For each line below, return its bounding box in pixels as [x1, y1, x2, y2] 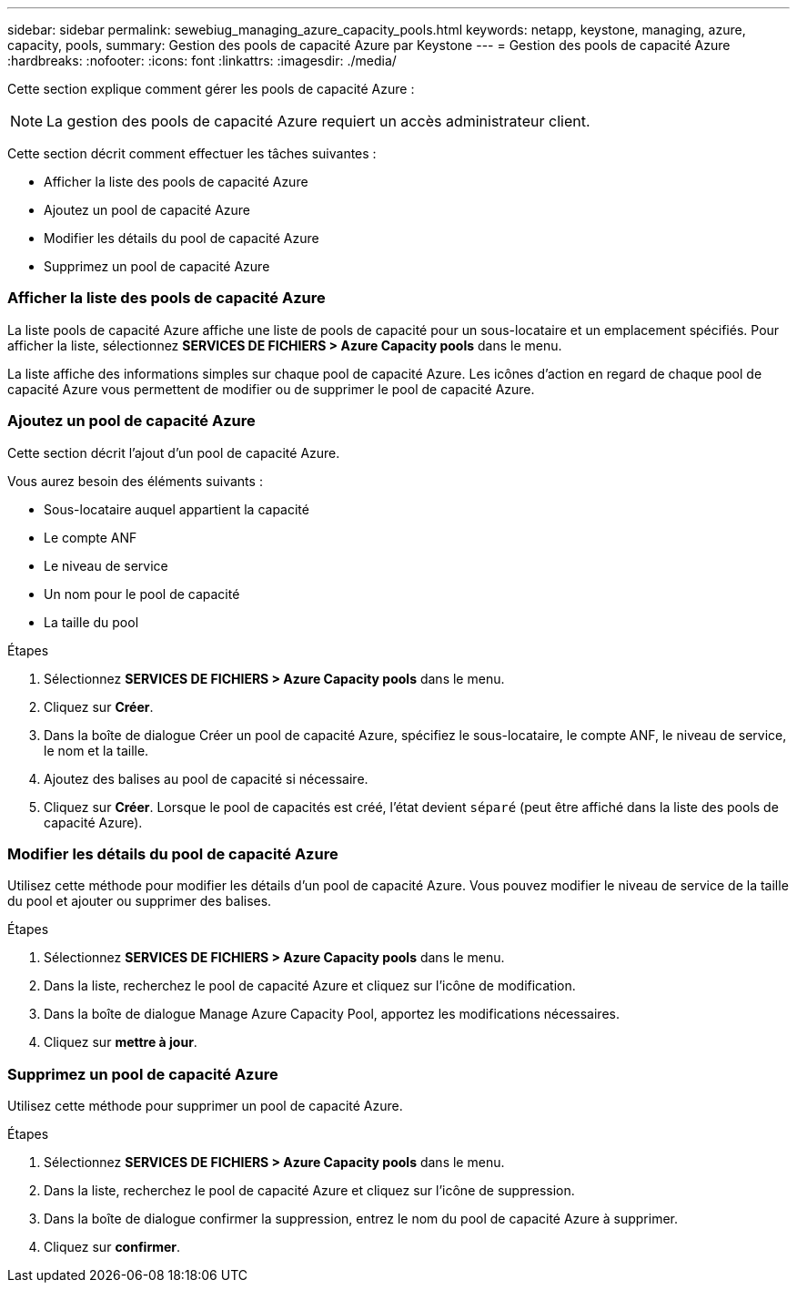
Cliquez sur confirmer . [44, 1239, 181, 1254]
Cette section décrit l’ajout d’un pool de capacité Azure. [7, 444, 340, 461]
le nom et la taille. [44, 742, 149, 758]
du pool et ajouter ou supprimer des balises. [7, 893, 272, 909]
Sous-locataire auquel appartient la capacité [44, 501, 309, 517]
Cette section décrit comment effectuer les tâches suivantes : [7, 146, 377, 161]
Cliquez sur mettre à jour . [44, 1034, 197, 1051]
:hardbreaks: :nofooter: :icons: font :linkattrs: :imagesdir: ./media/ [7, 53, 397, 68]
